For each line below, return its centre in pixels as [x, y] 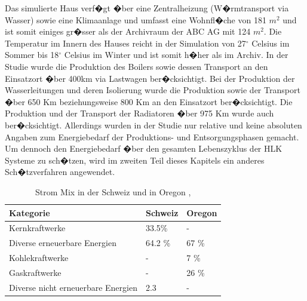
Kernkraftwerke [37, 228]
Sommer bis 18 [32, 55]
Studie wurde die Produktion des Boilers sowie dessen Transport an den [136, 66]
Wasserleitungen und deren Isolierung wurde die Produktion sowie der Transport [153, 90]
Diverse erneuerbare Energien [63, 243]
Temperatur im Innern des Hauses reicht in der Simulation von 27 [125, 43]
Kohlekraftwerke [39, 258]
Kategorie [30, 212]
